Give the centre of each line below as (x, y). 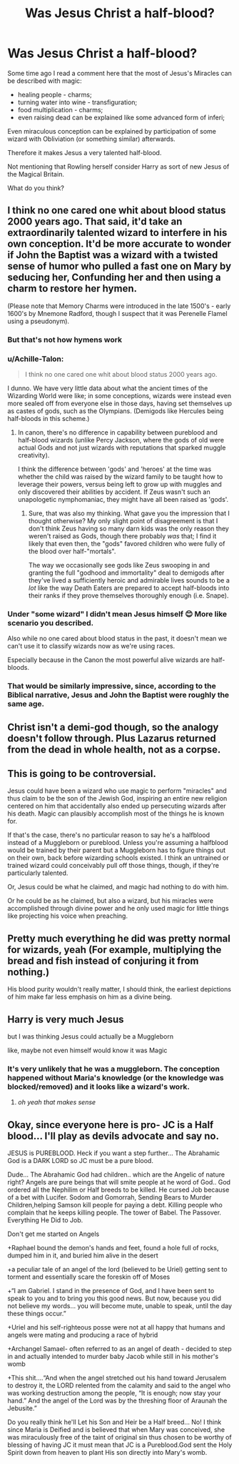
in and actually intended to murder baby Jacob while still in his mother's (113, 1357)
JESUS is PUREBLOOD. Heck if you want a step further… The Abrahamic (114, 1153)
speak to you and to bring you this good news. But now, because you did (114, 1298)
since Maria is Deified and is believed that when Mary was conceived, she (116, 1430)
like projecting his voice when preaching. (68, 916)
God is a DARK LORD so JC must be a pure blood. (80, 1161)
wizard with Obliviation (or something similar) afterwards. (92, 139)
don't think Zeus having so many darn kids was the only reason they (129, 528)
